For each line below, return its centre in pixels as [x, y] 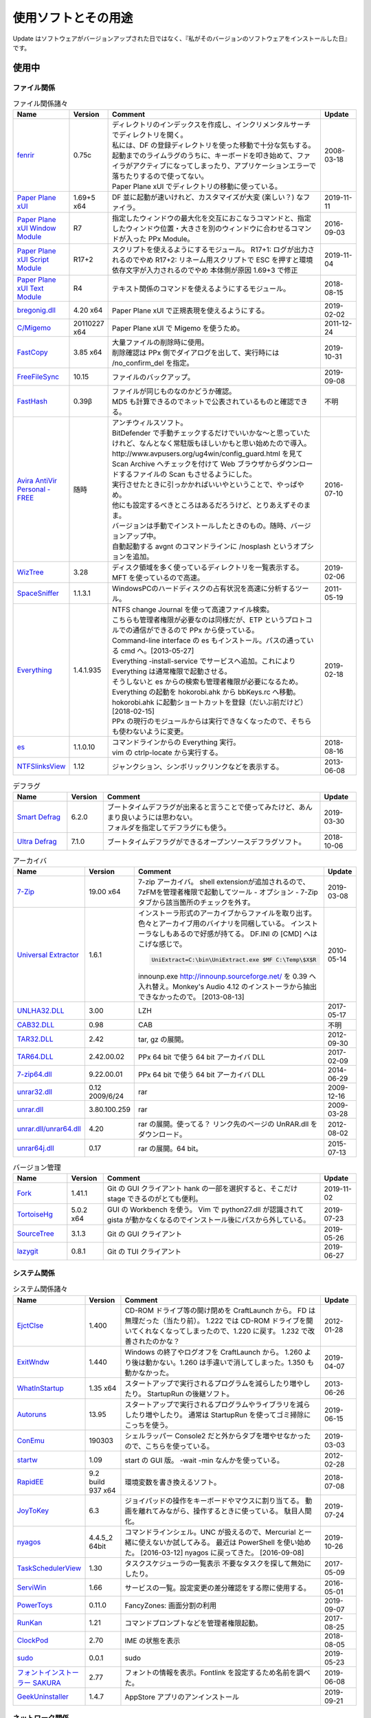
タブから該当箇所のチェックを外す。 [196, 902]
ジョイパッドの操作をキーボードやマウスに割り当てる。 [214, 1500]
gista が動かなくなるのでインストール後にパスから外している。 [209, 1220]
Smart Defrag [39, 816]
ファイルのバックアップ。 [154, 377]
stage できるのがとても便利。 [155, 1199]
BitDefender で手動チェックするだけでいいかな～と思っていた [211, 433]
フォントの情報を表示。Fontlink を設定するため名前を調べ [217, 1672]
